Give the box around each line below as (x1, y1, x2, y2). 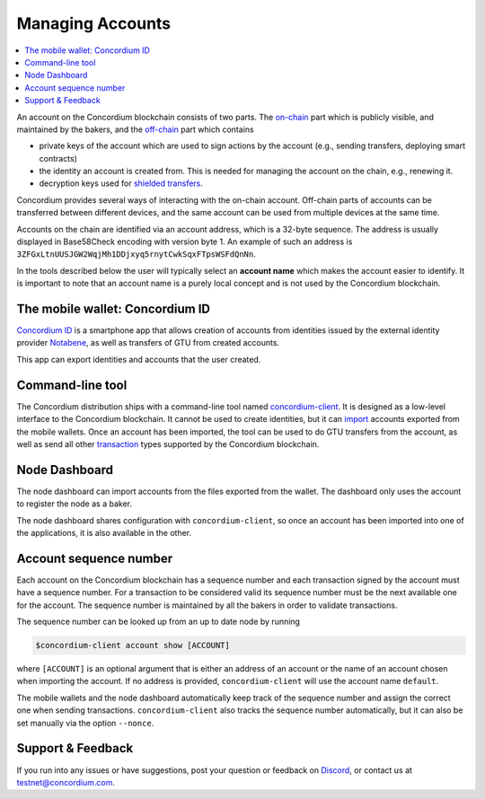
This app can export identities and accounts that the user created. (16, 354, 261, 364)
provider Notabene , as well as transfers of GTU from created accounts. (16, 338, 280, 348)
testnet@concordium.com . (16, 777, 116, 787)
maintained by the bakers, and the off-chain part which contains (16, 124, 255, 135)
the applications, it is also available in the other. (16, 528, 192, 539)
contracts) (39, 153, 78, 163)
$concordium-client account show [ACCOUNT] (35, 640, 231, 651)
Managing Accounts (16, 13, 172, 33)
